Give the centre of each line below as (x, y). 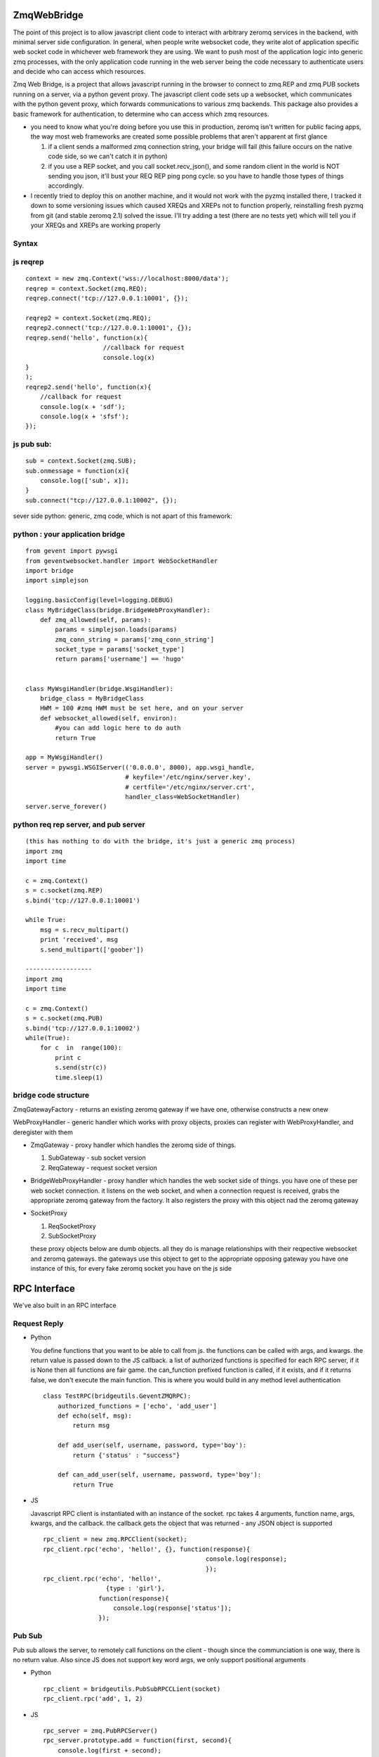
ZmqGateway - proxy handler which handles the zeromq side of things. (133, 1145)
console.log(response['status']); (172, 1608)
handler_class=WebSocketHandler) (182, 797)
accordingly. (66, 186)
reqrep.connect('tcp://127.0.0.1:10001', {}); (107, 298)
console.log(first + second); (109, 1750)
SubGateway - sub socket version (97, 1158)
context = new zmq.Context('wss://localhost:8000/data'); (127, 279)
